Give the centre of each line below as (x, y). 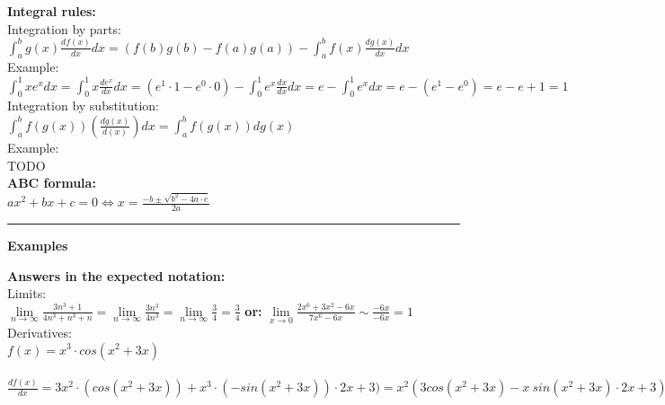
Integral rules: (52, 11)
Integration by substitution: (84, 106)
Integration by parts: (64, 28)
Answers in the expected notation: (116, 275)
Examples (38, 245)
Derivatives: (40, 332)
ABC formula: (52, 183)
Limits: (27, 293)
